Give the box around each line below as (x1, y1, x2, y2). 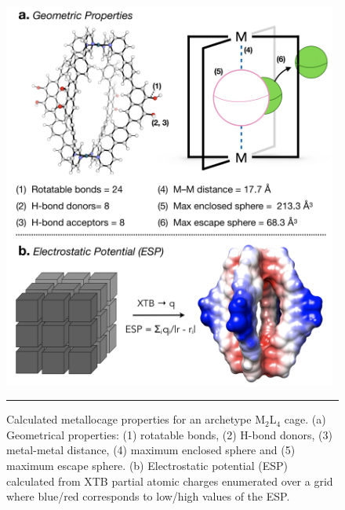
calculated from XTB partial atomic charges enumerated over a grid (6, 472, 333, 489)
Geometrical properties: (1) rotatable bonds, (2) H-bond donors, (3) (6, 426, 332, 442)
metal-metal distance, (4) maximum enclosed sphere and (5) (6, 442, 296, 458)
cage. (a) (284, 411, 326, 427)
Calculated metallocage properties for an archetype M (6, 411, 266, 427)
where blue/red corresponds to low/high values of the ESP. (6, 488, 290, 504)
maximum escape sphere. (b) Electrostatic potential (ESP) (6, 457, 289, 474)
